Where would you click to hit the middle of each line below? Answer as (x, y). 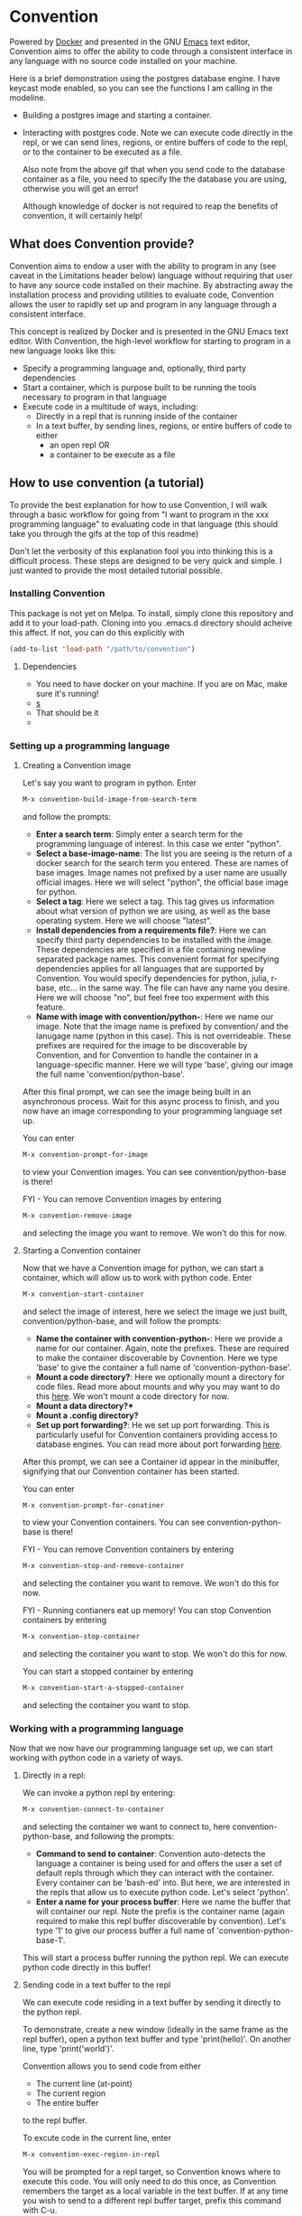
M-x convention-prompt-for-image (85, 1154)
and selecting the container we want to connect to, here (126, 1826)
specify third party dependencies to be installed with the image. (154, 939)
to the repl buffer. (55, 2120)
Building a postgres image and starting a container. (117, 115)
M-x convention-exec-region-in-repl (91, 2155)
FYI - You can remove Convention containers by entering (128, 1549)
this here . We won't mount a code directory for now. (133, 1396)
